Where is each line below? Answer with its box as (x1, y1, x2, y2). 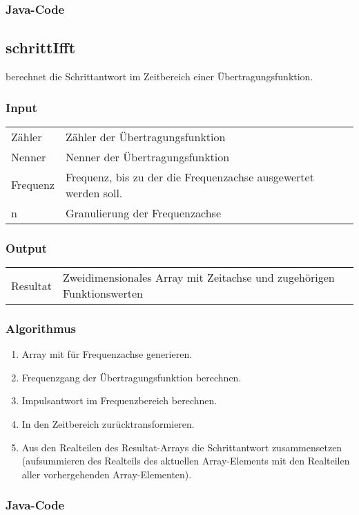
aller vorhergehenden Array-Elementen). (21, 467, 192, 481)
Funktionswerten (62, 285, 143, 302)
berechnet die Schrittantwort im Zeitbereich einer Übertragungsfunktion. (6, 69, 313, 84)
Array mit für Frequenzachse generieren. (21, 347, 193, 361)
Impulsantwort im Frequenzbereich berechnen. (21, 393, 217, 408)
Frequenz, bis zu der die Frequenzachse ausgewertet (65, 168, 314, 185)
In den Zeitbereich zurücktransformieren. (21, 417, 195, 431)
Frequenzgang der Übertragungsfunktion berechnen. (21, 370, 242, 384)
